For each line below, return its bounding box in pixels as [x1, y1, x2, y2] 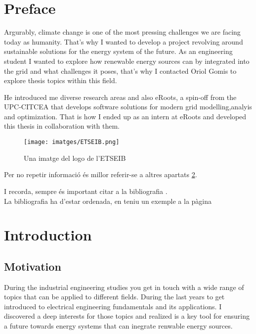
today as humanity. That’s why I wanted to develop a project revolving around [4, 36, 243, 47]
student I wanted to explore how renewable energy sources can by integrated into [4, 55, 250, 66]
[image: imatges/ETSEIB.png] [24, 139, 120, 146]
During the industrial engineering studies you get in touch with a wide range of [4, 282, 244, 292]
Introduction [4, 225, 92, 245]
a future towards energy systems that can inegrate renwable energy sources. [4, 321, 233, 331]
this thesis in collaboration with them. [4, 121, 120, 131]
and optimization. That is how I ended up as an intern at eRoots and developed [4, 111, 247, 121]
